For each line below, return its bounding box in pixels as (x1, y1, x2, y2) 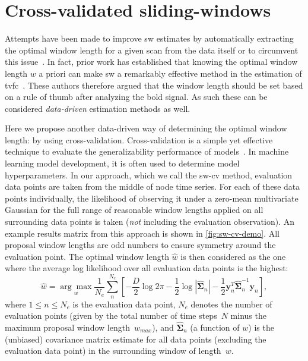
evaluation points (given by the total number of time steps (5, 309, 217, 322)
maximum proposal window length (5, 321, 130, 333)
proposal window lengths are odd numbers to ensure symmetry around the (5, 238, 276, 251)
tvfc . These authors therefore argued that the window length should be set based (5, 79, 303, 91)
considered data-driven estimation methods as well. (5, 102, 190, 114)
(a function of (190, 321, 240, 333)
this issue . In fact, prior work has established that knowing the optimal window (5, 55, 298, 68)
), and (152, 321, 174, 333)
